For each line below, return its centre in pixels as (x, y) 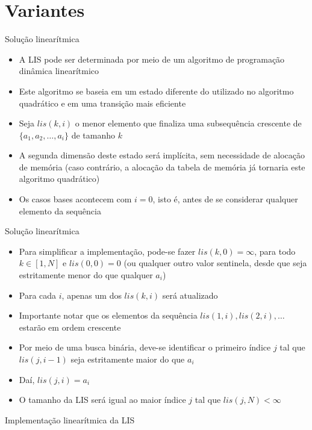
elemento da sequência (60, 210)
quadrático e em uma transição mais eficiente (102, 103)
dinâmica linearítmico (59, 71)
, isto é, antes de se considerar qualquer (225, 199)
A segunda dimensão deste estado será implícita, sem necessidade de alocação (162, 155)
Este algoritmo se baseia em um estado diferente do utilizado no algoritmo (156, 91)
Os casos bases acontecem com (75, 199)
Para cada (38, 295)
